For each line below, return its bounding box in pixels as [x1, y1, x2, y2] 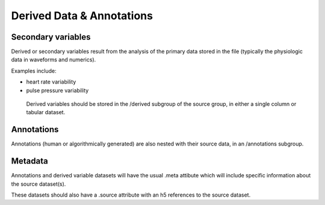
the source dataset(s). [11, 180, 66, 188]
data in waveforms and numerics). [11, 56, 96, 63]
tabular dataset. [26, 109, 66, 116]
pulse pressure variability [26, 87, 89, 94]
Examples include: [11, 67, 57, 75]
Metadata [11, 156, 48, 167]
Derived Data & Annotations [11, 9, 153, 22]
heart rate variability [26, 78, 76, 85]
